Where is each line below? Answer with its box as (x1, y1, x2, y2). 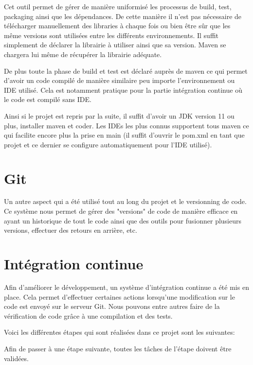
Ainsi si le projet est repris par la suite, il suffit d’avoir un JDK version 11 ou (4, 110, 235, 121)
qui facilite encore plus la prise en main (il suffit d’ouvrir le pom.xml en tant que (4, 130, 245, 140)
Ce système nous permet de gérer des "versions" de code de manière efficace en (4, 206, 238, 216)
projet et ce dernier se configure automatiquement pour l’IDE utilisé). (4, 139, 212, 149)
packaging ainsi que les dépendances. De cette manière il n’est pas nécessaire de (4, 11, 242, 21)
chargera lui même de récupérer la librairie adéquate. (4, 49, 162, 59)
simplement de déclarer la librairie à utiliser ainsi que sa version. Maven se (4, 40, 226, 50)
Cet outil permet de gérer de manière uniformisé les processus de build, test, (4, 1, 232, 11)
